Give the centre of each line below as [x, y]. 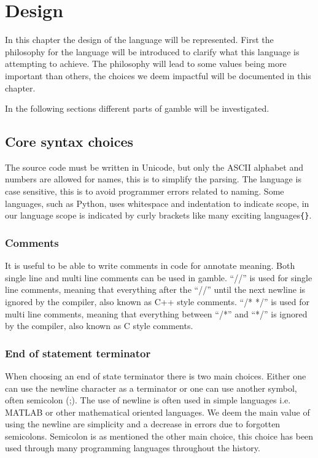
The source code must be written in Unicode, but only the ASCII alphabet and [154, 167]
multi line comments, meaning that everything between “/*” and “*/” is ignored [156, 313]
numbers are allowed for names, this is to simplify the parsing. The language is [153, 179]
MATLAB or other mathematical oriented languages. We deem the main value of [157, 412]
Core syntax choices [69, 142]
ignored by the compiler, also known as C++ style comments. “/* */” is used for [157, 301]
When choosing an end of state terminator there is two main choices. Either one [156, 375]
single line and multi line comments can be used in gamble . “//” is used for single [159, 277]
